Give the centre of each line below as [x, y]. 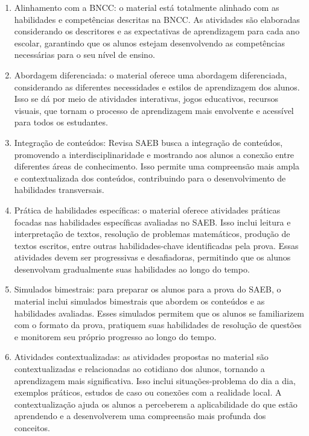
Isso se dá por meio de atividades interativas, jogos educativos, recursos [146, 99]
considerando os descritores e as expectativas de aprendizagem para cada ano [157, 31]
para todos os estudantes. [61, 122]
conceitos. [32, 428]
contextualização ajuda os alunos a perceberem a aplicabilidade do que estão [156, 404]
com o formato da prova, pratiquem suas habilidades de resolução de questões [158, 325]
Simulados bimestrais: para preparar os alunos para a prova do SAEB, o [148, 289]
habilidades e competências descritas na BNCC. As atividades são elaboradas [157, 19]
